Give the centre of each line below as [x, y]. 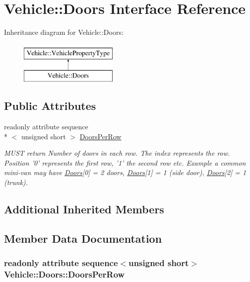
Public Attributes [50, 106]
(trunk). [16, 182]
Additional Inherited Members [84, 209]
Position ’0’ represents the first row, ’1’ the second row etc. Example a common [125, 162]
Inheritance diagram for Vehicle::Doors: [64, 32]
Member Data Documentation [83, 238]
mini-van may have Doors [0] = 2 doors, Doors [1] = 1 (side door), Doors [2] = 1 [125, 172]
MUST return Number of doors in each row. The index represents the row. [117, 153]
